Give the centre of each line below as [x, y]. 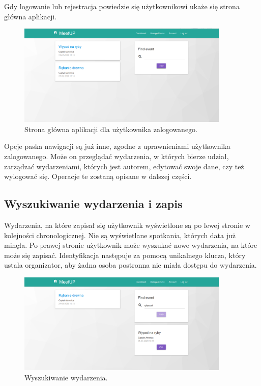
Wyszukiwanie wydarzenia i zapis [93, 204]
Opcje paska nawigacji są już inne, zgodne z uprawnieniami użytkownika [117, 146]
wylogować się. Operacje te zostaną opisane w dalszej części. [98, 176]
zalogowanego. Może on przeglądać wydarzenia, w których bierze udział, [117, 156]
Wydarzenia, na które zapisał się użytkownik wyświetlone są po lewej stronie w [127, 225]
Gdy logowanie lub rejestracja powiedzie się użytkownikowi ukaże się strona [122, 6]
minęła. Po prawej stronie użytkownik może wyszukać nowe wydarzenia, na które [131, 245]
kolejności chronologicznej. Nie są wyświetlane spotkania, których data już [120, 235]
